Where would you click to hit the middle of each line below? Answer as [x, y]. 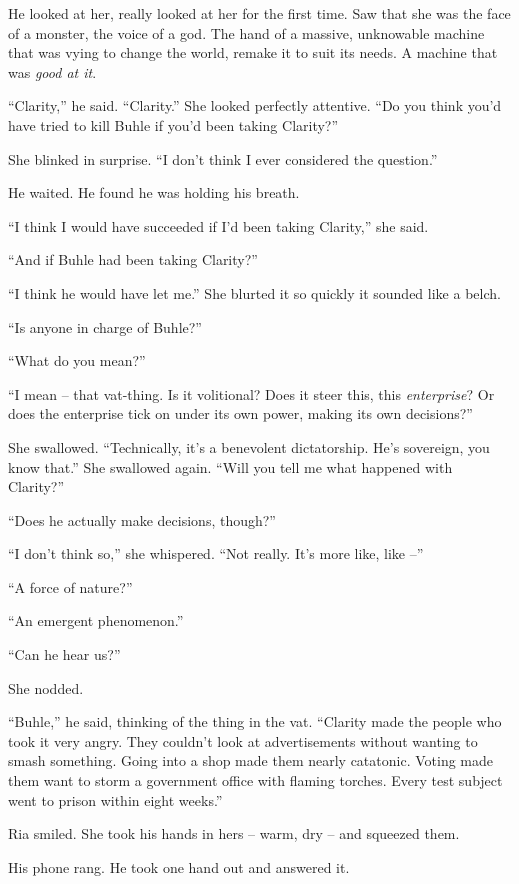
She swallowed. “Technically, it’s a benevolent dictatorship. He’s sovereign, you [249, 446]
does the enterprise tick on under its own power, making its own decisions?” [240, 413]
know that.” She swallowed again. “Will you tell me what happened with [230, 466]
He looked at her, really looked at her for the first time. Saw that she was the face [259, 13]
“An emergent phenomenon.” [96, 620]
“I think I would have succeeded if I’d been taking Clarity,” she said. [218, 225]
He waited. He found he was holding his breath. [154, 192]
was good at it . [52, 71]
